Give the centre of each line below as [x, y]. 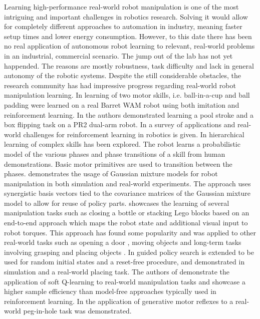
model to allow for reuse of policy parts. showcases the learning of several [117, 203]
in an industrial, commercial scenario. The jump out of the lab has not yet [118, 55]
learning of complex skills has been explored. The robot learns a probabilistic [122, 144]
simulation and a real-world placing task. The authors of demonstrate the [117, 272]
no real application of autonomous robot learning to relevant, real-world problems [129, 46]
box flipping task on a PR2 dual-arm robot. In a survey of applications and [120, 124]
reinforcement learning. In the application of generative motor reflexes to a [119, 301]
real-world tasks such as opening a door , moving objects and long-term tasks [123, 242]
